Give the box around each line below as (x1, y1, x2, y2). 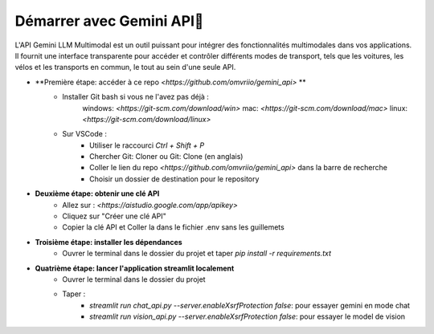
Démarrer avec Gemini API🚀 (14, 12, 204, 30)
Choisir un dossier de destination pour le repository (89, 173, 260, 184)
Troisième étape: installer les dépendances (35, 237, 182, 246)
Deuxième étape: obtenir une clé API (35, 189, 160, 198)
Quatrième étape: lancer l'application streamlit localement (35, 263, 235, 273)
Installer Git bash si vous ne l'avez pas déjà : (62, 92, 209, 102)
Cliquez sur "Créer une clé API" (62, 211, 166, 221)
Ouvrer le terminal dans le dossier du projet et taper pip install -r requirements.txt (62, 249, 332, 259)
